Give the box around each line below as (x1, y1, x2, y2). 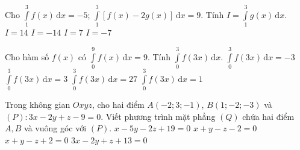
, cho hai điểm (92, 98, 145, 110)
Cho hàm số (5, 50, 49, 63)
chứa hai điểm (242, 110, 295, 122)
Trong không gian (5, 98, 70, 110)
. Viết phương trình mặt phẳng (101, 110, 216, 122)
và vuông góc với (24, 122, 87, 134)
